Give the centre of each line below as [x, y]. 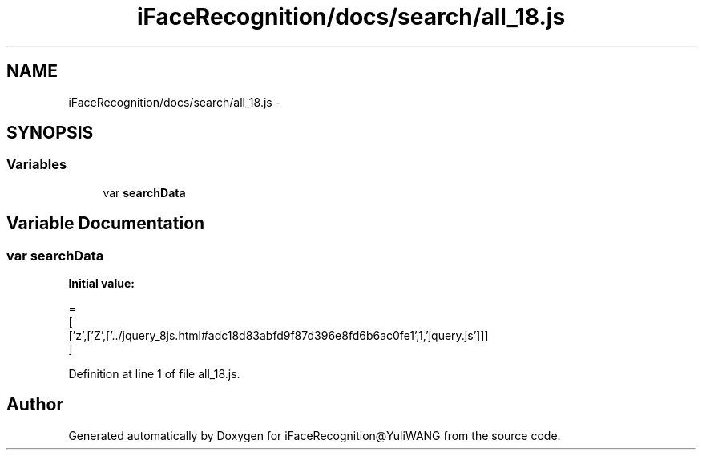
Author [35, 405]
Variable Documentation [106, 224]
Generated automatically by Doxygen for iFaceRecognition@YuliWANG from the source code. [315, 435]
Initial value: [101, 284]
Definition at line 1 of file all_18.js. [154, 374]
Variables [37, 165]
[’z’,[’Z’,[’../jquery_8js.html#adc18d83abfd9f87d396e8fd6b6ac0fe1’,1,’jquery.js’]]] [278, 336]
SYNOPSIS [50, 133]
